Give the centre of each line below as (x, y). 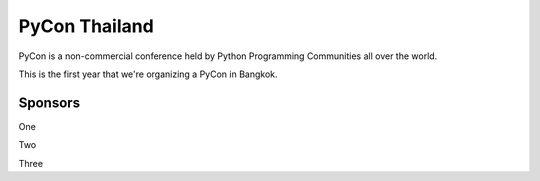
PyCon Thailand (86, 26)
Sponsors (49, 102)
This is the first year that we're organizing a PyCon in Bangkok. (148, 74)
